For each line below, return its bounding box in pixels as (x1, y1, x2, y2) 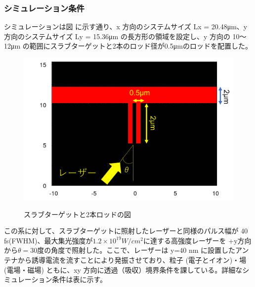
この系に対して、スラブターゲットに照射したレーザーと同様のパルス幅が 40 (4, 226, 248, 236)
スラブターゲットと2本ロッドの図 (24, 209, 131, 219)
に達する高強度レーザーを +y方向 (143, 235, 252, 245)
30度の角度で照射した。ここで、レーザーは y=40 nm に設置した (30, 245, 236, 255)
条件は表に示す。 (52, 274, 107, 285)
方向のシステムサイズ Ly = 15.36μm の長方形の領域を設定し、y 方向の (4, 31, 230, 41)
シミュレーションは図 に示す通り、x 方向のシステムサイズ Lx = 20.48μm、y (4, 21, 248, 32)
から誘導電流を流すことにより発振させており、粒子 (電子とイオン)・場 (17, 254, 247, 265)
